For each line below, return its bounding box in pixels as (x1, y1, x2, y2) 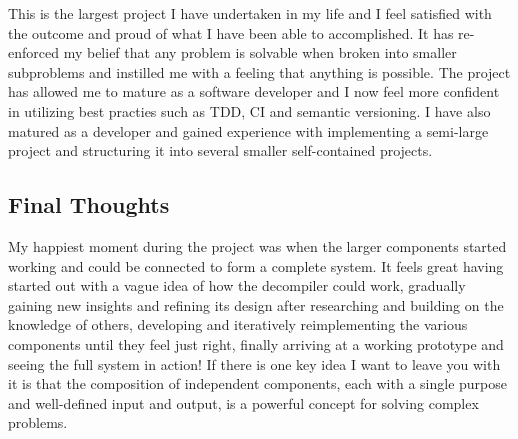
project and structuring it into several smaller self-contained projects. (8, 140, 433, 161)
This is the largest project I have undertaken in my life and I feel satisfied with (8, 3, 492, 23)
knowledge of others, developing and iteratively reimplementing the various (8, 314, 468, 335)
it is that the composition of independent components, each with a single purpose (8, 373, 507, 394)
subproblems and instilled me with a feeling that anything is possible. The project (8, 61, 511, 82)
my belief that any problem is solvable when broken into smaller (63, 42, 457, 63)
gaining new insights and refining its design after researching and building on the (8, 294, 504, 315)
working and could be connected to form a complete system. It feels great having (8, 255, 504, 276)
